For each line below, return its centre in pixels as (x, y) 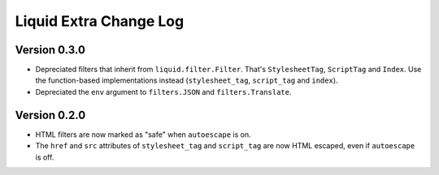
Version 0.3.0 (50, 50)
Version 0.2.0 (50, 115)
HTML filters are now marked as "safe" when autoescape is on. (143, 134)
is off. (45, 157)
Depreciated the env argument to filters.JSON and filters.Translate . (163, 92)
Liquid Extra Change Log (100, 21)
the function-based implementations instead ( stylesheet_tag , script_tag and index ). (187, 80)
